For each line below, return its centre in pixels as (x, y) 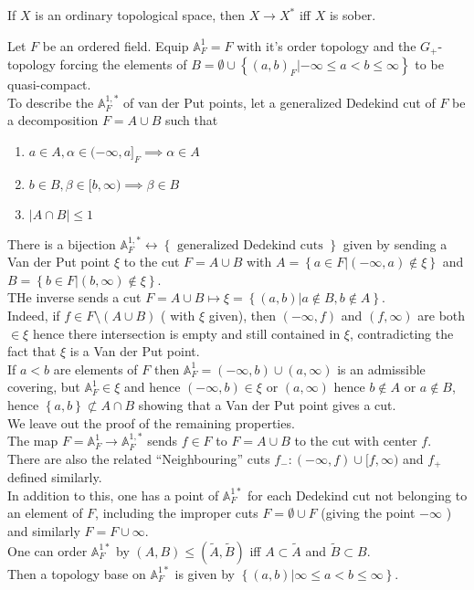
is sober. (353, 15)
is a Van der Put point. (135, 351)
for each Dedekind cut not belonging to (357, 495)
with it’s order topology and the (327, 45)
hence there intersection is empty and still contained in (186, 333)
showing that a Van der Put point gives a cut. (267, 404)
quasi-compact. (49, 84)
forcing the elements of (123, 64)
